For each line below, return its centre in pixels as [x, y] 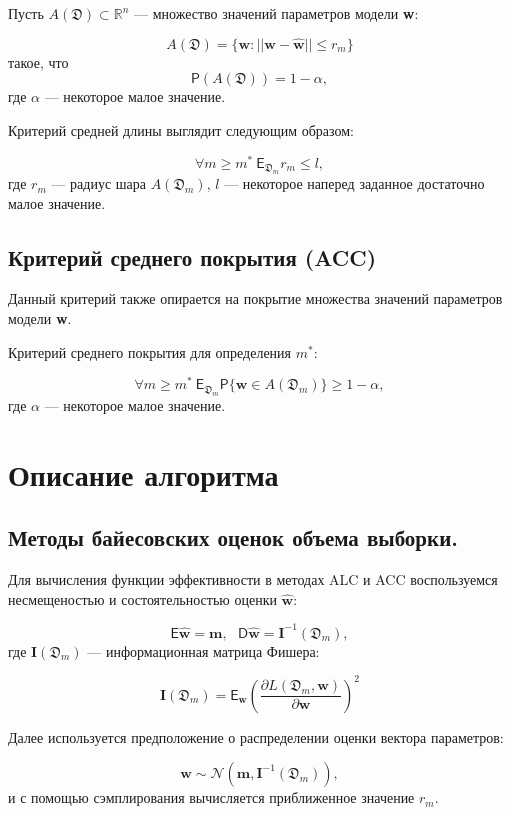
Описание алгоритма [143, 473]
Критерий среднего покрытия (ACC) [192, 256]
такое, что [38, 61]
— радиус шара [99, 183]
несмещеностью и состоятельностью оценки [142, 598]
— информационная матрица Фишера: [203, 650]
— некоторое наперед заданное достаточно [354, 183]
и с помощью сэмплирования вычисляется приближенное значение [211, 797]
